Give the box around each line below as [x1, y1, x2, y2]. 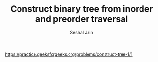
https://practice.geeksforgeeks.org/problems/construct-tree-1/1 [5, 51, 133, 57]
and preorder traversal [35, 13, 128, 25]
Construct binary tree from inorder [10, 3, 153, 14]
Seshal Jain [70, 29, 93, 35]
